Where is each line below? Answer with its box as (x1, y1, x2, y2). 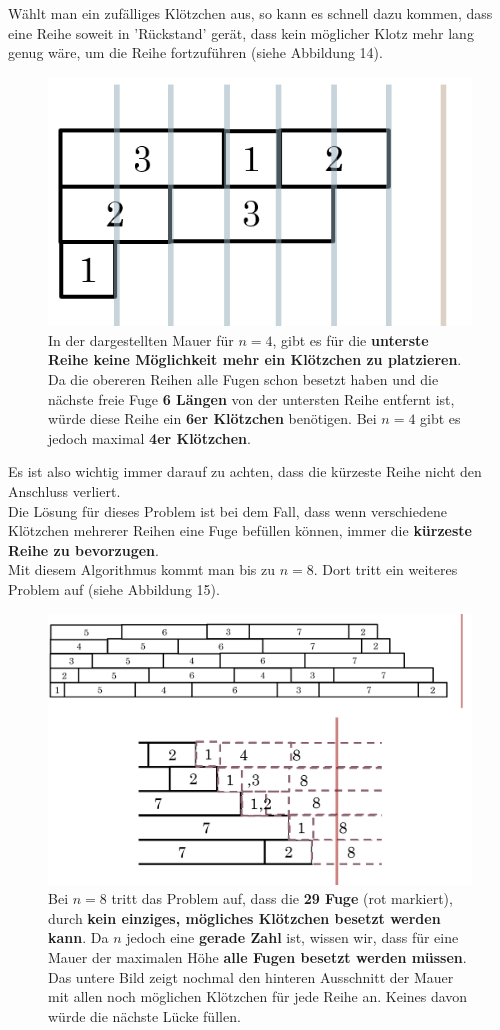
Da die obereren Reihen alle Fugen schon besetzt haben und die (48, 368, 439, 389)
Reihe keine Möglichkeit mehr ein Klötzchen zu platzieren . (48, 349, 462, 370)
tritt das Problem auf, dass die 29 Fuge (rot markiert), (111, 888, 453, 909)
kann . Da (48, 927, 109, 948)
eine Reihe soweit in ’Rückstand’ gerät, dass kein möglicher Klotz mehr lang (8, 22, 474, 43)
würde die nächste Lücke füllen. (48, 1005, 241, 1026)
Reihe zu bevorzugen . (8, 539, 159, 560)
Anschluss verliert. (8, 480, 121, 501)
